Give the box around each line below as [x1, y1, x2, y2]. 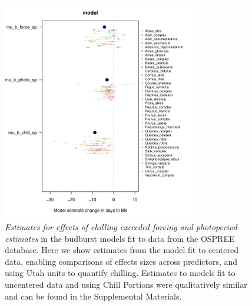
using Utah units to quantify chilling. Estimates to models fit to [5, 267, 236, 279]
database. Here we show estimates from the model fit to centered [5, 244, 239, 256]
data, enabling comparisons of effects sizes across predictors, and [5, 255, 238, 267]
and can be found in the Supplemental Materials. [5, 290, 182, 302]
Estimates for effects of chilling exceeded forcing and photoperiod [5, 221, 237, 233]
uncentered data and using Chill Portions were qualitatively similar [5, 278, 247, 290]
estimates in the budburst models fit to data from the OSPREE [5, 232, 235, 244]
